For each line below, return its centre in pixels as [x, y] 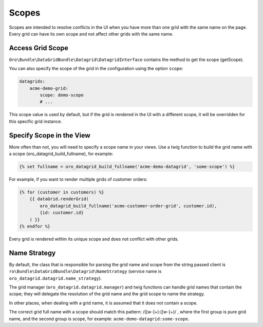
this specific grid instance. [36, 121]
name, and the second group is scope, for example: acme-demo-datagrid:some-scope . [99, 319]
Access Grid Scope [38, 48]
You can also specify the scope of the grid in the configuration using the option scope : [96, 69]
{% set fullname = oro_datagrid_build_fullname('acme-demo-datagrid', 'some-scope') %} [127, 167]
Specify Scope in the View [50, 135]
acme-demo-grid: [49, 88]
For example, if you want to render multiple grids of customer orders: [78, 179]
